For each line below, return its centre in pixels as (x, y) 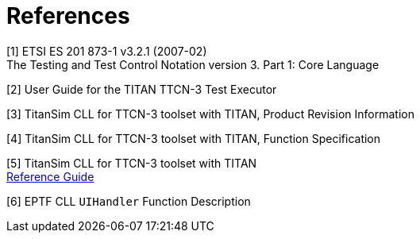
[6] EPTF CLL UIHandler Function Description (129, 201)
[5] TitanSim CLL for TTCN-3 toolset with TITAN (132, 163)
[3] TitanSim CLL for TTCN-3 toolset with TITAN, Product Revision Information (210, 114)
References (68, 16)
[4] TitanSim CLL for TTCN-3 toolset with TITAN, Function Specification (194, 138)
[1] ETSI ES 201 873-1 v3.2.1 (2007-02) (107, 51)
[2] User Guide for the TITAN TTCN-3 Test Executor (142, 89)
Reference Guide (50, 176)
